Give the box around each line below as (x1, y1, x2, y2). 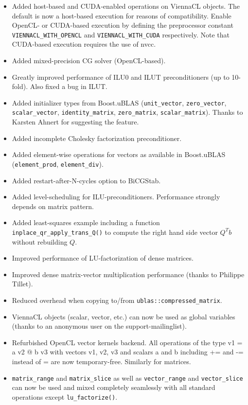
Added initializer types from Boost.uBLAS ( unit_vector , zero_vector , (12, 97, 227, 107)
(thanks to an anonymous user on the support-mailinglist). (12, 321, 187, 331)
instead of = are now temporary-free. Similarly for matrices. (12, 356, 191, 366)
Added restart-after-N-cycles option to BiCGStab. (12, 175, 161, 185)
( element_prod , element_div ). (12, 158, 104, 169)
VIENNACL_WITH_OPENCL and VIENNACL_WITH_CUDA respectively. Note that (12, 29, 230, 39)
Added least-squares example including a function (12, 217, 160, 228)
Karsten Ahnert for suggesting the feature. (12, 117, 139, 127)
